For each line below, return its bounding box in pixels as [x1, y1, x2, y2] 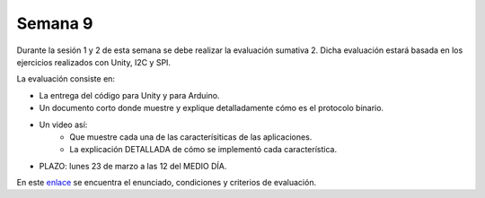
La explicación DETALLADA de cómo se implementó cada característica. [69, 144, 337, 155]
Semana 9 [16, 13, 93, 33]
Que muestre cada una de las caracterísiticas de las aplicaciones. [69, 131, 313, 142]
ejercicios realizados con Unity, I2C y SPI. [16, 56, 171, 67]
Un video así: [39, 119, 88, 130]
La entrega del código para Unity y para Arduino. [39, 90, 220, 100]
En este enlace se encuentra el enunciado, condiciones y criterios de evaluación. [16, 177, 317, 188]
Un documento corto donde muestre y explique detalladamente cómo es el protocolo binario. [39, 103, 384, 114]
